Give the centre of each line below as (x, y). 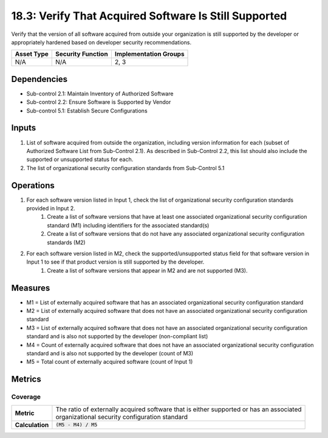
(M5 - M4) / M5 (77, 425)
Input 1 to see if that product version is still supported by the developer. (115, 262)
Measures (31, 288)
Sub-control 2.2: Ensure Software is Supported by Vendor (99, 102)
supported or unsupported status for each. (80, 159)
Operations (33, 185)
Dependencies (39, 79)
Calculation (32, 425)
